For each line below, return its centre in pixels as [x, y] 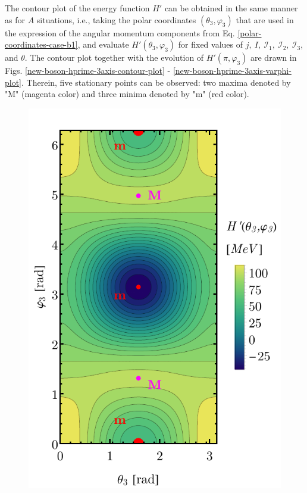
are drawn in [273, 57]
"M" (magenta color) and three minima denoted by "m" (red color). [127, 94]
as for [15, 19]
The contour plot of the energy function [77, 8]
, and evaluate [103, 44]
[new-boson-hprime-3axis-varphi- [232, 71]
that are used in [265, 19]
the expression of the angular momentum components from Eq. [120, 32]
